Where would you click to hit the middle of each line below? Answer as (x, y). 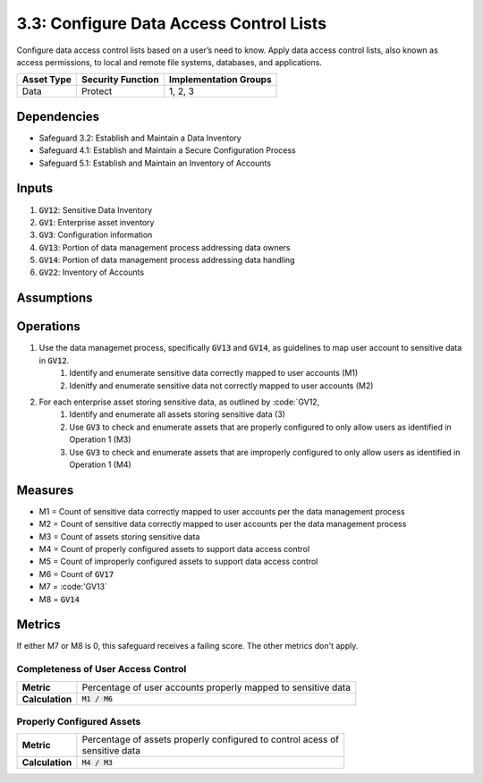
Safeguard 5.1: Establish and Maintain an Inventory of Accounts (155, 163)
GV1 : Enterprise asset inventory (97, 222)
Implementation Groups (220, 80)
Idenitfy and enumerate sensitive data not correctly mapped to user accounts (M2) (221, 386)
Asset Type (47, 80)
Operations (48, 327)
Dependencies (58, 116)
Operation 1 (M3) (100, 439)
